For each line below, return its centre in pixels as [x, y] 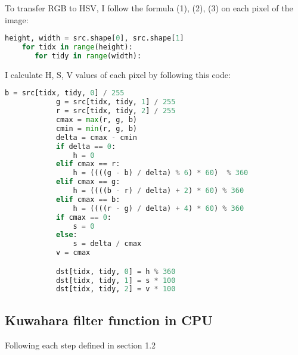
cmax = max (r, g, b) [96, 120]
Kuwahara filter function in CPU [109, 320]
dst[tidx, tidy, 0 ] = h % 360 [116, 271]
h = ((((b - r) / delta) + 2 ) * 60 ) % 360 [159, 191]
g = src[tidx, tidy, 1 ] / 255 [116, 102]
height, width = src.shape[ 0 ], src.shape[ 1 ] [94, 38]
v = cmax [73, 253]
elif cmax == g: [88, 182]
